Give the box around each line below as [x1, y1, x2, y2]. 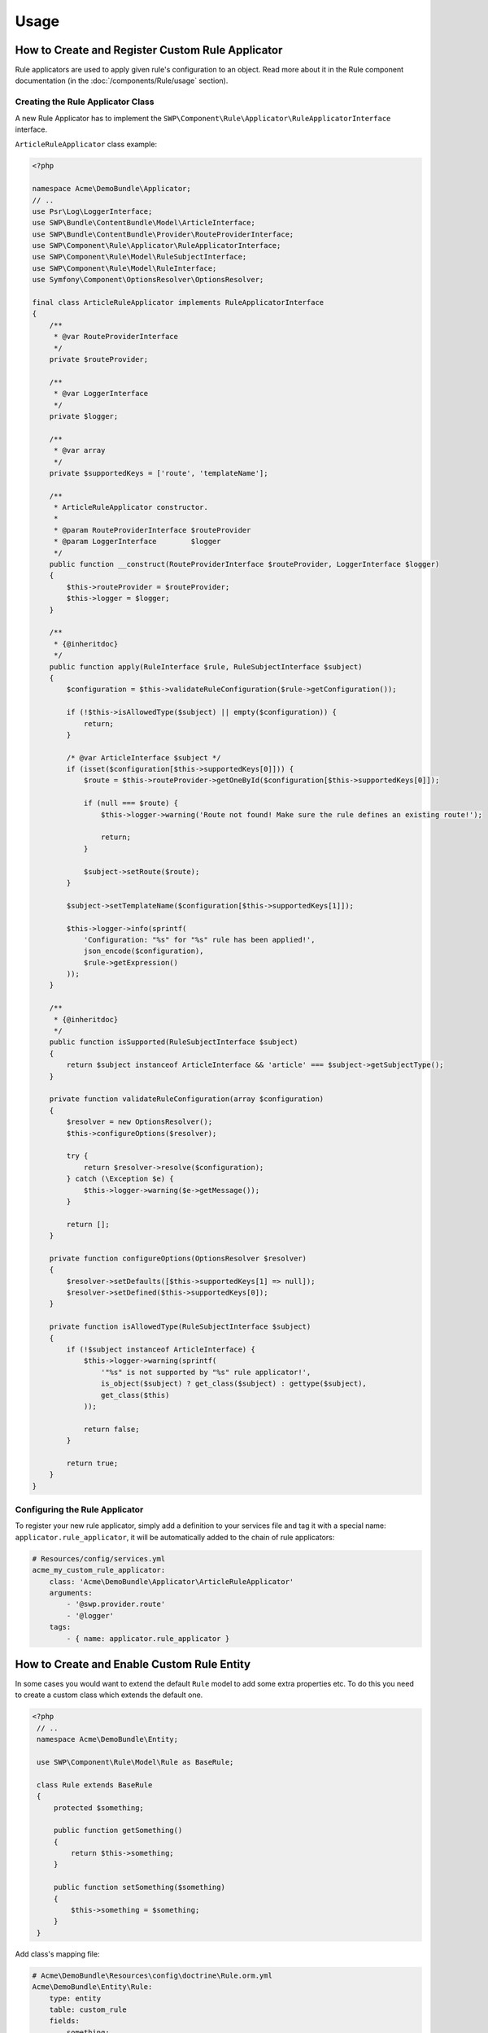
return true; [66, 1458, 119, 1468]
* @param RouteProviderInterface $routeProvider [53, 525, 251, 534]
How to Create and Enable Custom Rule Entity [15, 1657, 251, 1671]
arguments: [49, 1588, 93, 1597]
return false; [83, 1424, 140, 1434]
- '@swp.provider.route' [66, 1600, 166, 1609]
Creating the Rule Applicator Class [15, 96, 155, 107]
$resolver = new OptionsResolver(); [66, 1117, 213, 1126]
